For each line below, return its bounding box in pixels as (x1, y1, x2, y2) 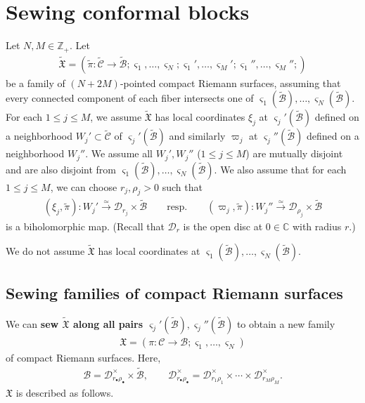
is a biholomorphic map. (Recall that (6, 218, 165, 233)
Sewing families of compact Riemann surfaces (6, 282, 343, 303)
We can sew (6, 316, 59, 331)
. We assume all (85, 146, 153, 161)
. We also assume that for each (214, 161, 347, 176)
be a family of (6, 75, 65, 90)
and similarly (169, 128, 226, 143)
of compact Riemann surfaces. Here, (6, 350, 161, 364)
